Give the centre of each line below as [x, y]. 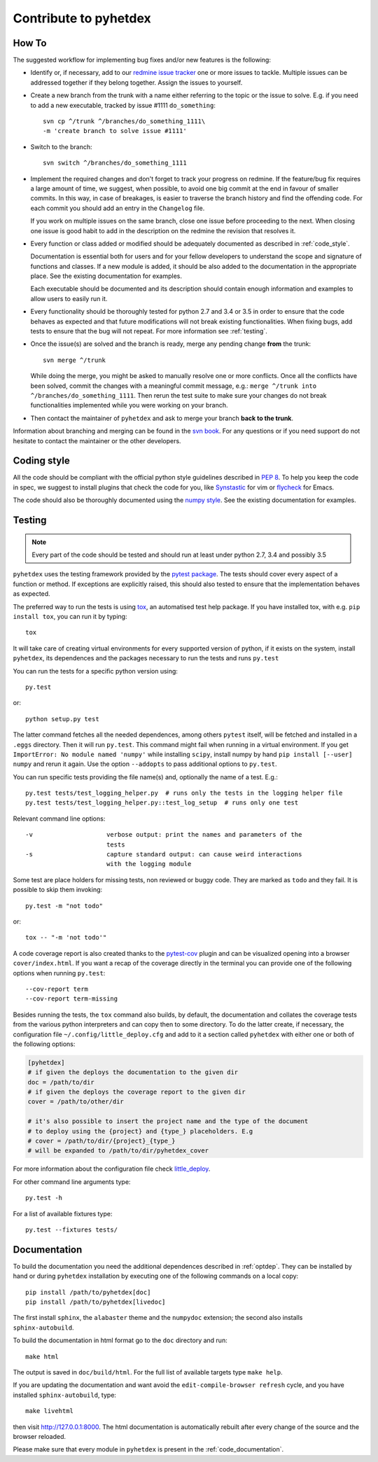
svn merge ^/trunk [75, 360]
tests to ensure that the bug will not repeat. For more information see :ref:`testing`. [149, 331]
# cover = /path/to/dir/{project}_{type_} [101, 1141]
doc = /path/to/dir [61, 1082]
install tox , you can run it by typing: [70, 617]
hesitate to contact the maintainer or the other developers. [97, 440]
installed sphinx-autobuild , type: [65, 1395]
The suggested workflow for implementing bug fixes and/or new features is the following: [142, 60]
